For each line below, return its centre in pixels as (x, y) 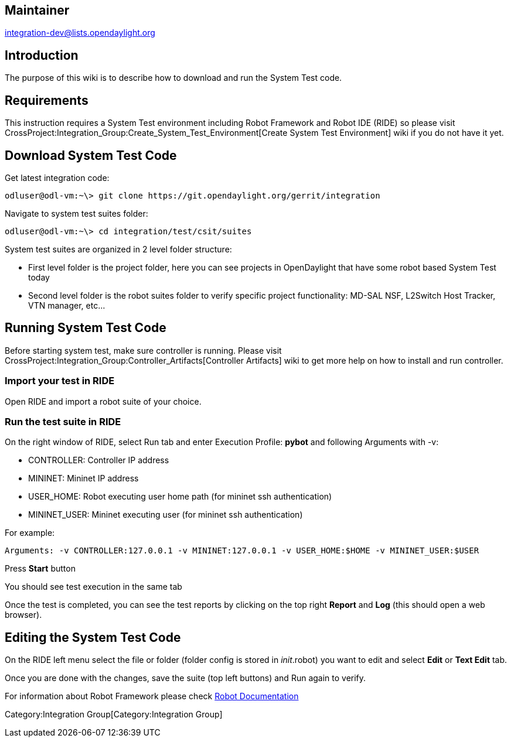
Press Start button (40, 569)
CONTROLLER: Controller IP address (99, 460)
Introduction (42, 55)
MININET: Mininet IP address (84, 478)
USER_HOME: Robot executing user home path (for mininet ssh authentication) (180, 497)
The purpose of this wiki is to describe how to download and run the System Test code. (173, 78)
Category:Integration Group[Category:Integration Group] (114, 714)
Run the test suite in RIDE (63, 421)
